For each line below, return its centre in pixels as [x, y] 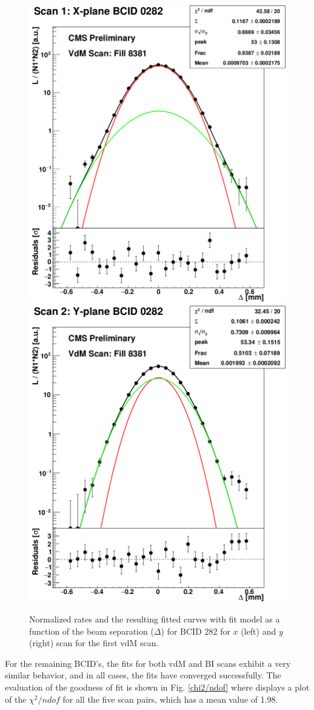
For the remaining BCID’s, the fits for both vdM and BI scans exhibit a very [148, 663]
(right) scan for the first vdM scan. [94, 643]
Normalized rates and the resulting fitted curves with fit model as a [155, 619]
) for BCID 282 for [195, 631]
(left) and [259, 631]
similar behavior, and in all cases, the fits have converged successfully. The [143, 675]
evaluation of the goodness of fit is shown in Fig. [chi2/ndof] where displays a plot [157, 687]
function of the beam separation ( [92, 631]
